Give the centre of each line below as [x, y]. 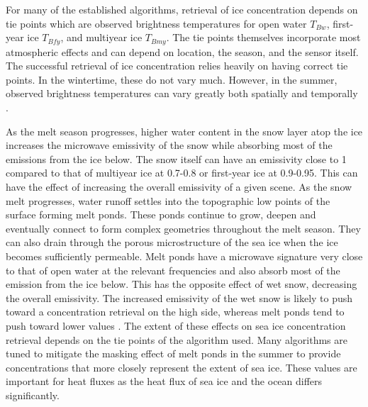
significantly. [33, 395]
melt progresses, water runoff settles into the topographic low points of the [168, 200]
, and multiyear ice [101, 37]
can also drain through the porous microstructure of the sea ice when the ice [172, 242]
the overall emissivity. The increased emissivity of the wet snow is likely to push [179, 297]
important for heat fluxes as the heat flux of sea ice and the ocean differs [164, 381]
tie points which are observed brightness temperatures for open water [156, 23]
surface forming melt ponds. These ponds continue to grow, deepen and [161, 214]
